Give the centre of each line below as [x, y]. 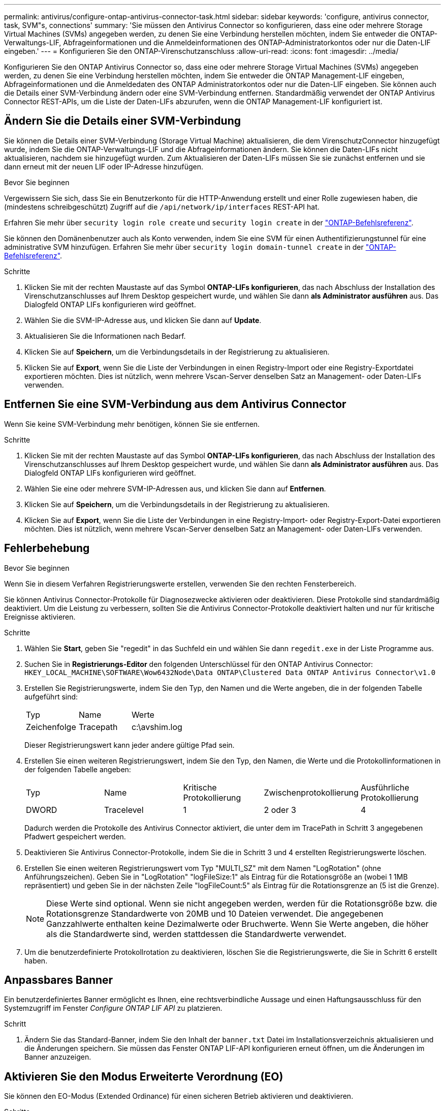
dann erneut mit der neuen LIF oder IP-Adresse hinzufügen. [104, 166]
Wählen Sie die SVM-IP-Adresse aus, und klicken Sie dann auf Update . [143, 320]
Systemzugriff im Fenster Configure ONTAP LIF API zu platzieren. [113, 1008]
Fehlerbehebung [47, 548]
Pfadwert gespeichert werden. [75, 836]
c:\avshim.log [157, 727]
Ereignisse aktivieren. [40, 617]
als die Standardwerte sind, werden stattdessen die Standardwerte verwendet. [196, 934]
